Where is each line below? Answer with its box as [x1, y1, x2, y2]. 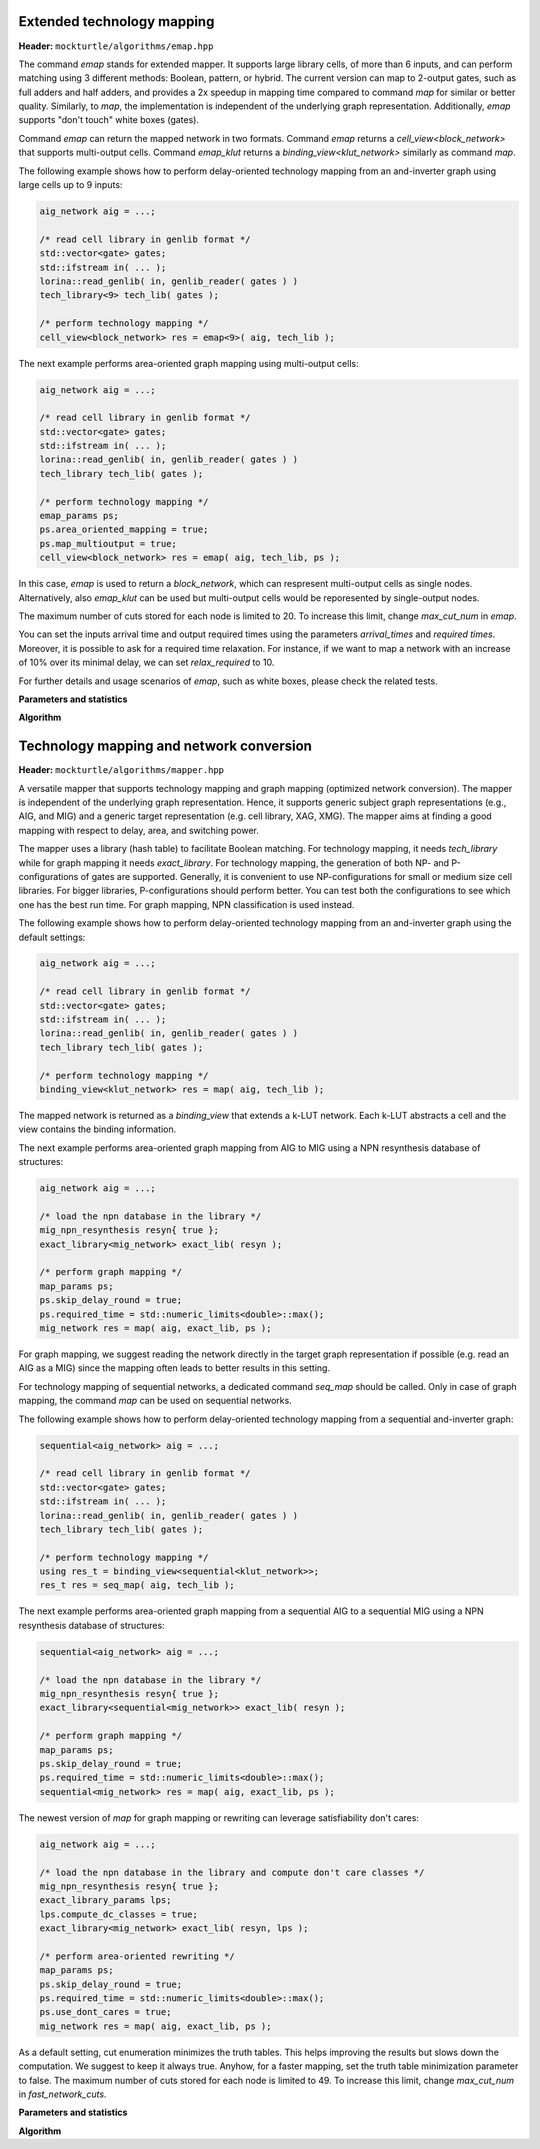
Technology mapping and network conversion [18, 738, 312, 755]
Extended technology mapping [18, 13, 215, 30]
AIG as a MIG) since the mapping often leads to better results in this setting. [18, 1362, 330, 1374]
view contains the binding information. [18, 1123, 177, 1135]
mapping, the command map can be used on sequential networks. [18, 1395, 292, 1407]
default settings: [18, 931, 86, 943]
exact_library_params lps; [39, 1895, 172, 1906]
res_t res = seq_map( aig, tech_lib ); [39, 1580, 235, 1591]
